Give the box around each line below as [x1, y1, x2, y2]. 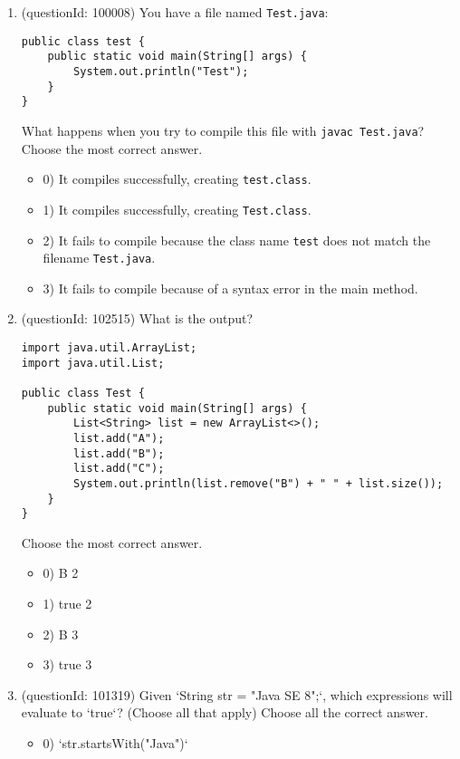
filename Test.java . [43, 248, 156, 267]
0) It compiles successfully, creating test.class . [43, 169, 311, 188]
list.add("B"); [73, 447, 165, 460]
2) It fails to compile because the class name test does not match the [43, 230, 431, 249]
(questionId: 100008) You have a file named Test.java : [21, 3, 329, 21]
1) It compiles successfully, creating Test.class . [43, 199, 311, 218]
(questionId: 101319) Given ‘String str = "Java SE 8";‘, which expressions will [21, 685, 453, 704]
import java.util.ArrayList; [21, 341, 197, 354]
